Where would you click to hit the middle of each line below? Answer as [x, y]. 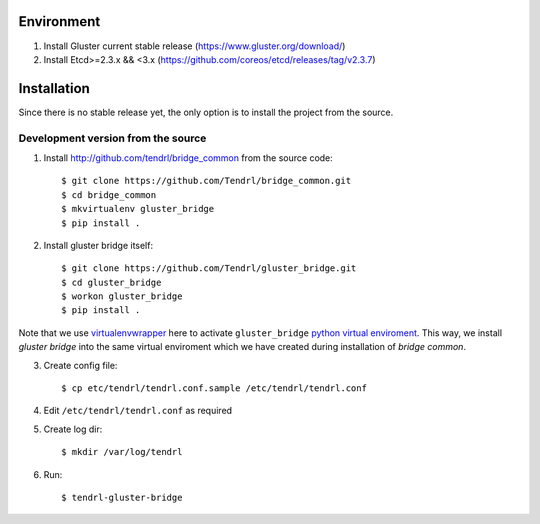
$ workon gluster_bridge [122, 296]
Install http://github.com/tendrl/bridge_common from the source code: [188, 157]
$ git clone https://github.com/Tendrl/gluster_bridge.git [209, 268]
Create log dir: [73, 429]
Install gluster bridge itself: [98, 245]
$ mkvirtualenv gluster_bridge [138, 209]
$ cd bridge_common [109, 194]
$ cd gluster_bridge [111, 282]
